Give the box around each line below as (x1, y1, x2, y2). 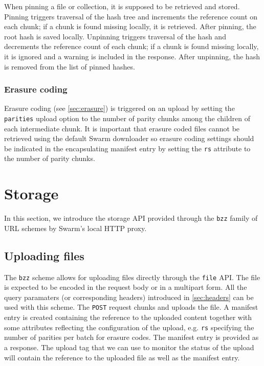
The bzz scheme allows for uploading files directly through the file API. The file (4, 271, 260, 282)
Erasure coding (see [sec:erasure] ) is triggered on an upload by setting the (4, 103, 235, 113)
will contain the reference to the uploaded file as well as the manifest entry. (4, 352, 240, 362)
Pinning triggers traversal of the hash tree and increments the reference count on (4, 11, 258, 21)
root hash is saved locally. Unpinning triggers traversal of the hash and (4, 31, 226, 41)
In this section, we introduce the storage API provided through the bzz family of (4, 213, 258, 223)
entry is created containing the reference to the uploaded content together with (4, 312, 252, 323)
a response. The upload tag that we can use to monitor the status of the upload (4, 341, 254, 352)
